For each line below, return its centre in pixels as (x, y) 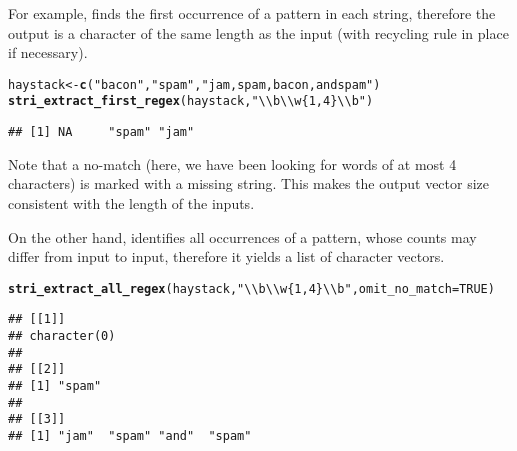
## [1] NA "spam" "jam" (101, 132)
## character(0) (62, 336)
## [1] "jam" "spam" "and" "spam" (130, 435)
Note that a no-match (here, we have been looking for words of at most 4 (232, 163)
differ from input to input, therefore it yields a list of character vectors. (226, 256)
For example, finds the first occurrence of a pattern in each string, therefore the (252, 13)
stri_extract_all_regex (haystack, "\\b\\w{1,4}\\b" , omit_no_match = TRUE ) (251, 288)
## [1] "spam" (55, 386)
